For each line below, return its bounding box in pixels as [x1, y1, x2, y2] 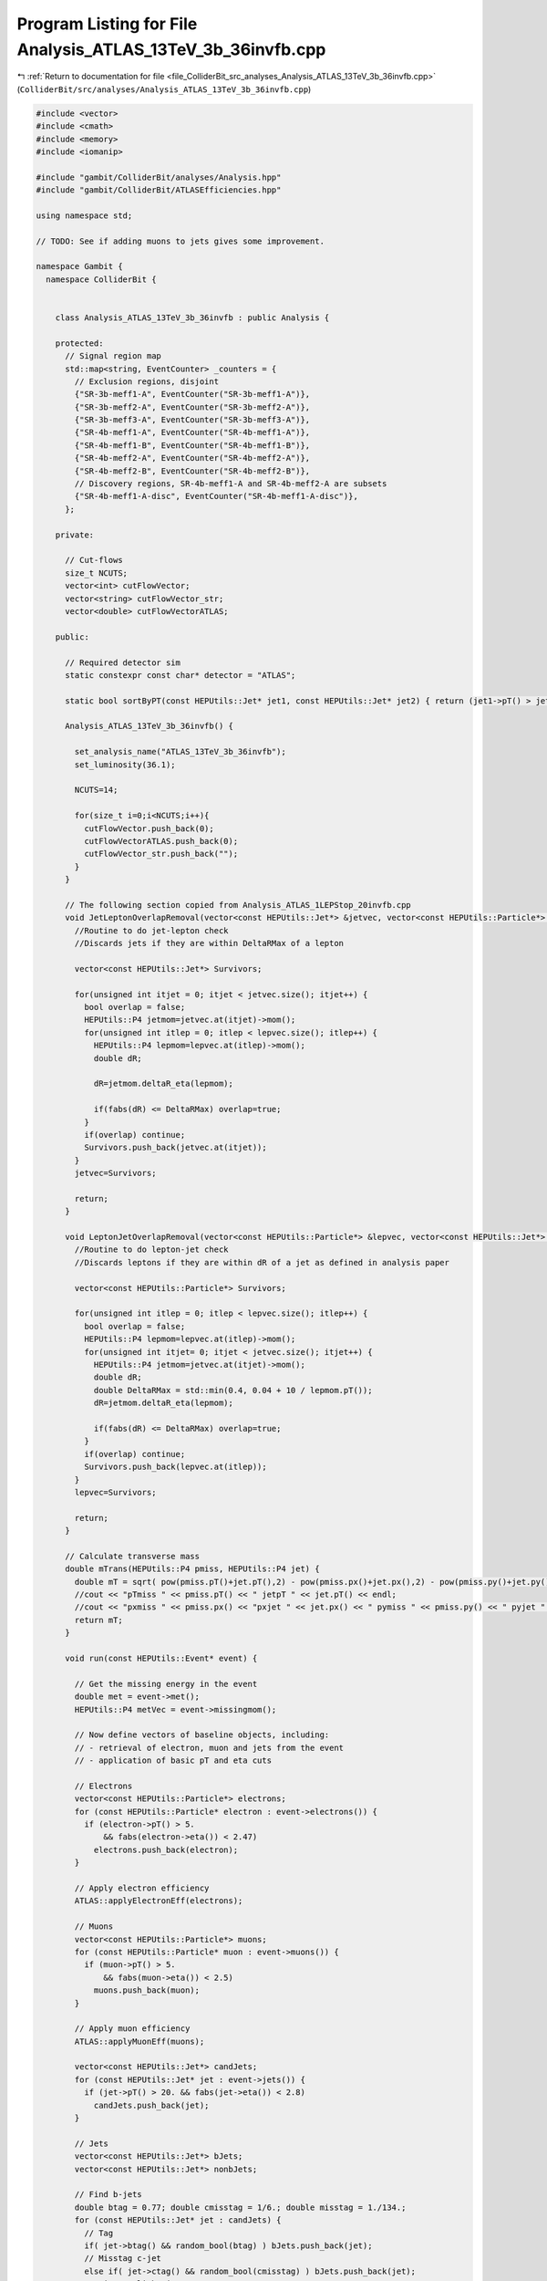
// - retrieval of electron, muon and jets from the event [74, 1743, 345, 1753]
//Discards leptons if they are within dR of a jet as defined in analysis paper [74, 1257, 450, 1267]
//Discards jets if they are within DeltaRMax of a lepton [74, 938, 345, 949]
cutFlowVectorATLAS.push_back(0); [83, 836, 239, 846]
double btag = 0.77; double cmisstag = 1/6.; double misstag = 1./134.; [74, 2202, 407, 2213]
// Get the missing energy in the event [74, 1679, 258, 1689]
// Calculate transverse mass [65, 1551, 201, 1561]
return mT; [74, 1615, 123, 1625]
